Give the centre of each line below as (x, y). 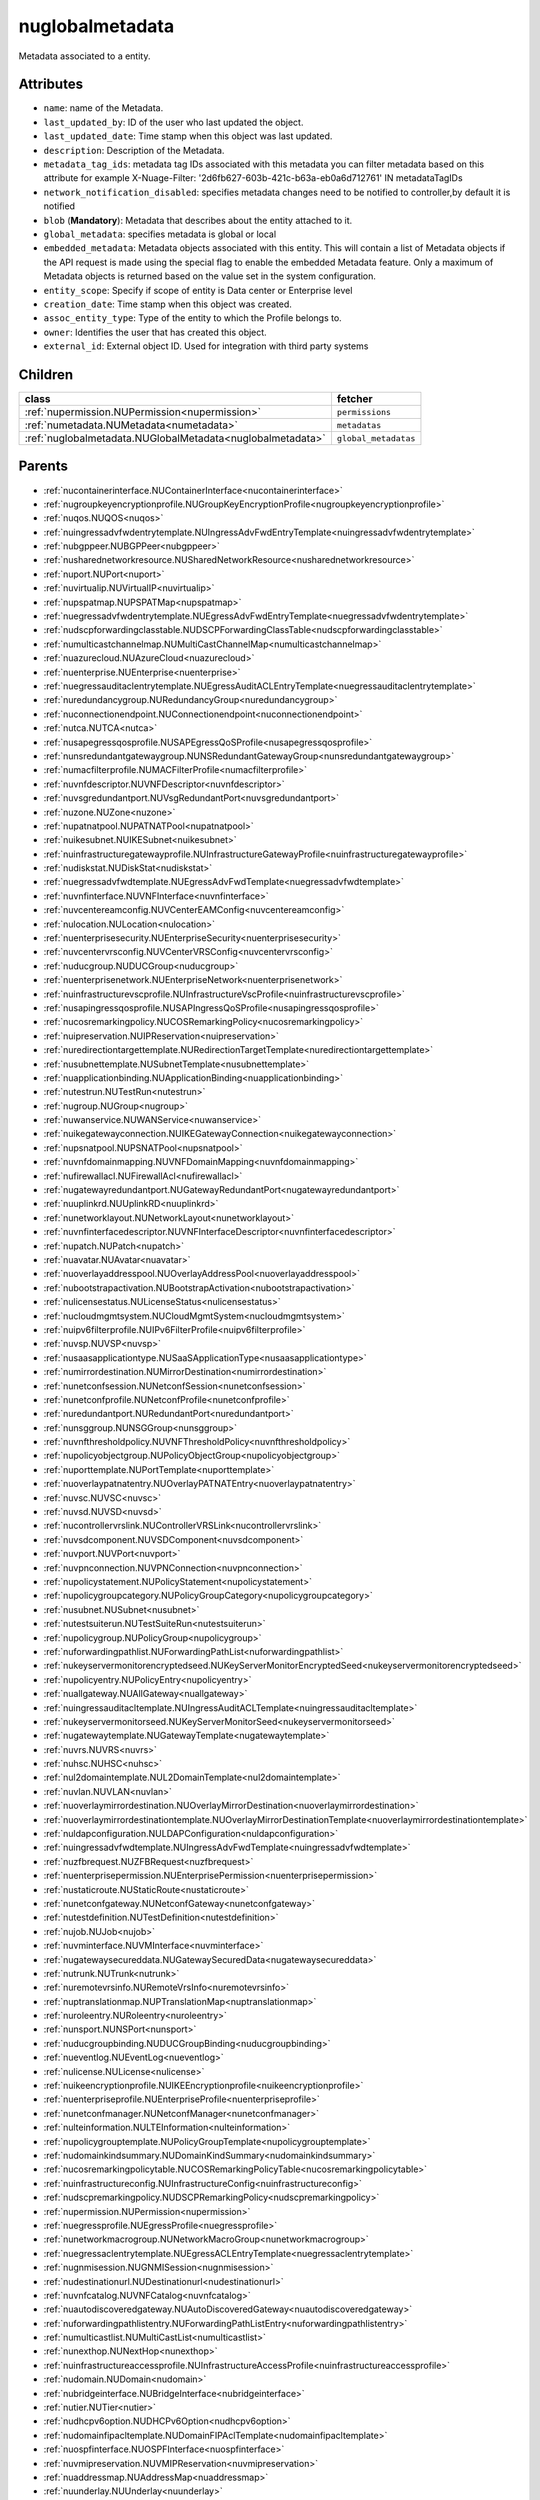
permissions (364, 411)
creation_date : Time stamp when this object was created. (167, 304)
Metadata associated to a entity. (84, 56)
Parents (43, 466)
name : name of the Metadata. (103, 108)
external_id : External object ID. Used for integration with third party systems (206, 346)
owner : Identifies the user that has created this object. (155, 332)
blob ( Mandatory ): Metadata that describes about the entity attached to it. (198, 220)
